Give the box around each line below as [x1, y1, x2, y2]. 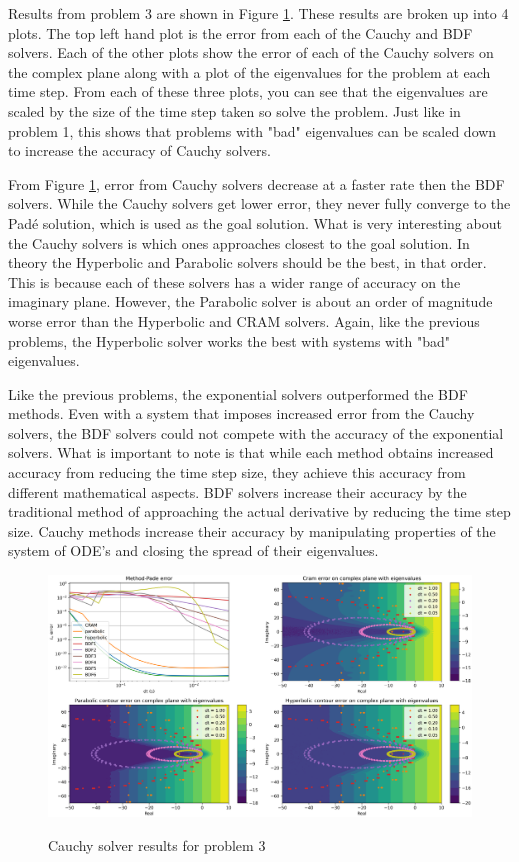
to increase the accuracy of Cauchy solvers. [8, 140, 271, 161]
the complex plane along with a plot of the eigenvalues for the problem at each [8, 61, 491, 82]
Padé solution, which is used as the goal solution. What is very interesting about [8, 212, 502, 233]
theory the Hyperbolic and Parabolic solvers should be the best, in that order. [8, 252, 487, 273]
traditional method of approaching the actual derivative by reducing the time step [8, 501, 511, 522]
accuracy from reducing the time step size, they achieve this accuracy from [8, 462, 466, 483]
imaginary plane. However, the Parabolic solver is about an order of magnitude [8, 291, 493, 312]
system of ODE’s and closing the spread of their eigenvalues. [8, 540, 379, 561]
